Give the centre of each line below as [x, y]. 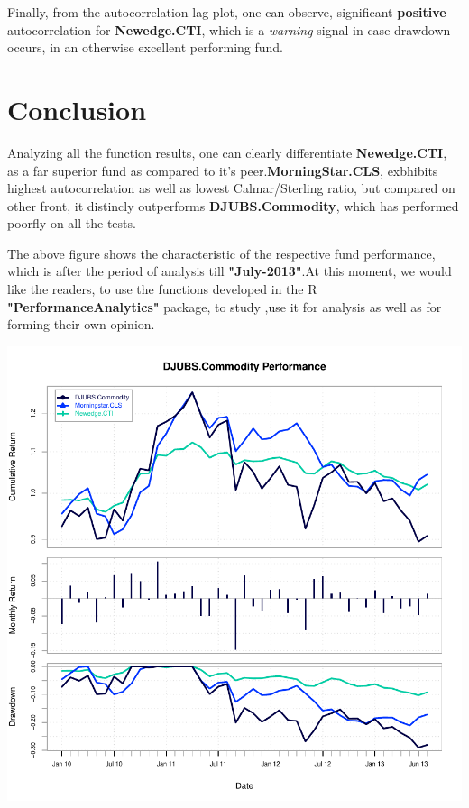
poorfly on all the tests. [72, 223]
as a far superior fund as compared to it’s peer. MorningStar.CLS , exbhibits [223, 170]
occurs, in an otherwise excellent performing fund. [145, 47]
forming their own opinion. [81, 324]
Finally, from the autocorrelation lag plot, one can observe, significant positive [227, 12]
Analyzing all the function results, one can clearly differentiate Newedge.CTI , [227, 152]
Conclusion [77, 109]
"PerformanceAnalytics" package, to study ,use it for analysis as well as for [225, 306]
